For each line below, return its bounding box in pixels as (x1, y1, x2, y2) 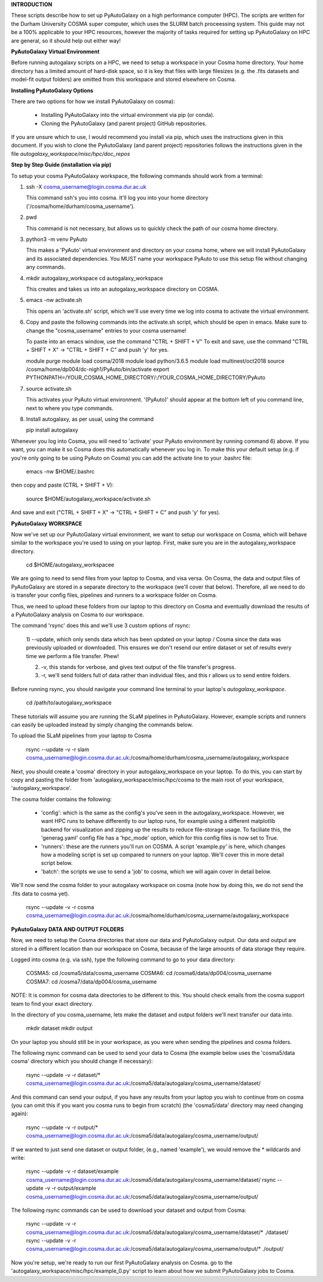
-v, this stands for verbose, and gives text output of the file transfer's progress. (41, 663, 236, 671)
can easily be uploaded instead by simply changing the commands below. (11, 721, 193, 728)
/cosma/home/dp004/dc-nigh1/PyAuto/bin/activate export (26, 366, 170, 373)
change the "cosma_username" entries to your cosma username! (26, 327, 187, 334)
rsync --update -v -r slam (26, 746, 90, 753)
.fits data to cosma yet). (11, 890, 70, 897)
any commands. (26, 264, 66, 271)
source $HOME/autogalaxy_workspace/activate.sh (26, 495, 151, 502)
